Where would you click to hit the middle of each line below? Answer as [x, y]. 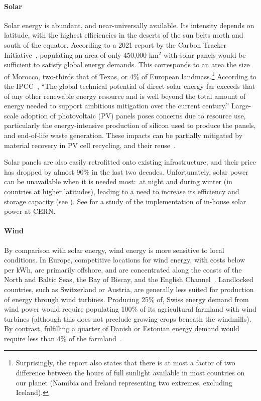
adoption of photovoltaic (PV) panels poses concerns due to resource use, [133, 115]
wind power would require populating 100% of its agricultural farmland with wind [130, 309]
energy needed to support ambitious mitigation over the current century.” [117, 106]
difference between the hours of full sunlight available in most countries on [130, 373]
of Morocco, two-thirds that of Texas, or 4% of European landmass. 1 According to [130, 75]
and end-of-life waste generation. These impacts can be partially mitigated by [123, 135]
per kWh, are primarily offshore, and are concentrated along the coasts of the [123, 269]
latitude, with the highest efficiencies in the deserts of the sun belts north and [124, 35]
